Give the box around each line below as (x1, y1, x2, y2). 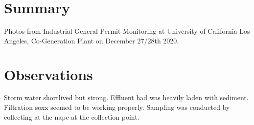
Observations (4, 64, 93, 84)
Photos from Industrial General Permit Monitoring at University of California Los (4, 26, 250, 36)
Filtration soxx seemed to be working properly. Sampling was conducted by (4, 102, 230, 112)
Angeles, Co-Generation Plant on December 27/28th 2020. (4, 35, 179, 45)
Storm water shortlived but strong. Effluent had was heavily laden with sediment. (4, 92, 249, 103)
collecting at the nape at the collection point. (4, 111, 139, 122)
